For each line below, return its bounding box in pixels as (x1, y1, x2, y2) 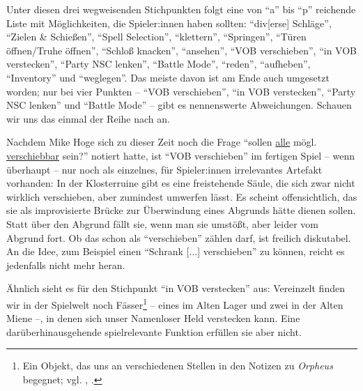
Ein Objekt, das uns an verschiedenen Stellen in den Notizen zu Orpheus (22, 358, 333, 373)
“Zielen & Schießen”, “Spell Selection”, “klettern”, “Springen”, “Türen (6, 29, 307, 44)
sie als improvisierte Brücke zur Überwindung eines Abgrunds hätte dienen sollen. (6, 203, 356, 217)
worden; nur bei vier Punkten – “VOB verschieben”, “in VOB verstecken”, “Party (6, 84, 356, 98)
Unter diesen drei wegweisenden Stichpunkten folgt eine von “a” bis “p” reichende (6, 2, 356, 16)
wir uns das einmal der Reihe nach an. (6, 111, 170, 125)
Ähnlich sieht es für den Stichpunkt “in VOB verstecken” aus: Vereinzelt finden (6, 281, 345, 296)
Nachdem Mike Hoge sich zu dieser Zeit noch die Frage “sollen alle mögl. (6, 135, 317, 149)
